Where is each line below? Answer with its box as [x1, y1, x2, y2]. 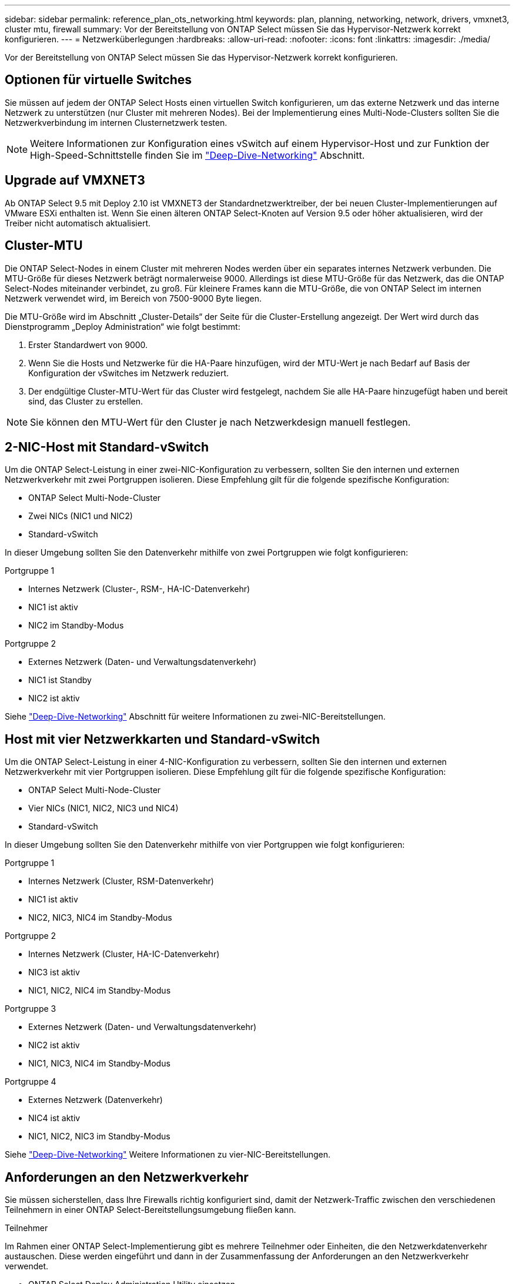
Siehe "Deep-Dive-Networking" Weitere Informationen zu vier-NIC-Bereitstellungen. [5, 1149, 330, 1160]
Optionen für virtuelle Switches [5, 72, 192, 88]
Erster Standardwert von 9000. [28, 339, 148, 350]
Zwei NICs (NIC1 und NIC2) [28, 511, 133, 521]
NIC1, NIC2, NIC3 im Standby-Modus [28, 1131, 170, 1142]
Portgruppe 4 [5, 1076, 56, 1087]
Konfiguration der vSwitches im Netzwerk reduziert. [28, 367, 229, 378]
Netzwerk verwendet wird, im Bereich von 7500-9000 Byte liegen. [5, 293, 262, 303]
